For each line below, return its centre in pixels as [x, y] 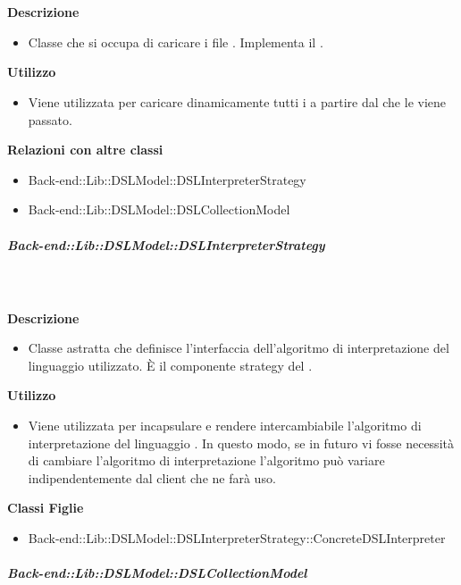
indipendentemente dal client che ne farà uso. [152, 477]
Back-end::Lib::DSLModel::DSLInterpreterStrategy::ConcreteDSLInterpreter [237, 538]
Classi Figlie [46, 508]
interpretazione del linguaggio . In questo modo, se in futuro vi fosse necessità [241, 443]
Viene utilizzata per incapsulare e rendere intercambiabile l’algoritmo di [225, 426]
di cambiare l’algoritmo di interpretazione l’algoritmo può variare [206, 460]
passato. [50, 119]
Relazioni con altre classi [85, 150]
